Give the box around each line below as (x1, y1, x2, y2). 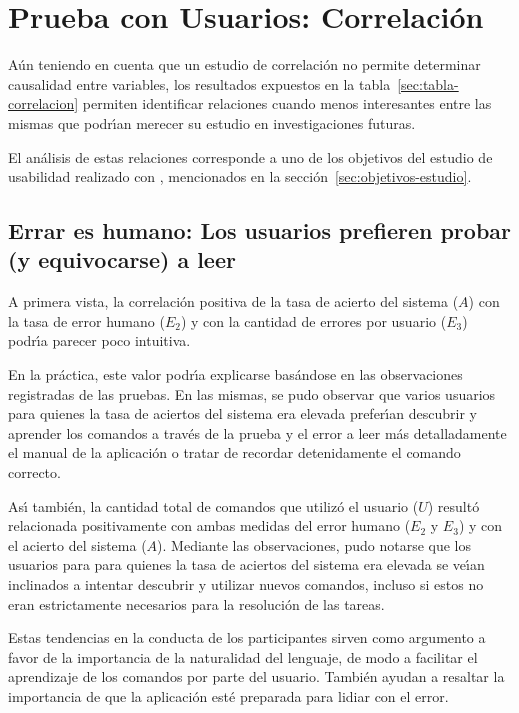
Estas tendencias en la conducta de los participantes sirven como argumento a (8, 627, 486, 648)
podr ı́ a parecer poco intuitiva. (8, 330, 191, 351)
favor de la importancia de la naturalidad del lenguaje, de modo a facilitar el (8, 646, 478, 667)
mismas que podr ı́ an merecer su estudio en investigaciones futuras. (8, 112, 416, 133)
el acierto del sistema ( (8, 534, 147, 555)
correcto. (8, 462, 61, 483)
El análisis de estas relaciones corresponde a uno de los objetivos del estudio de (8, 146, 493, 167)
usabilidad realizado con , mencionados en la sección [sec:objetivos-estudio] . (8, 166, 472, 187)
